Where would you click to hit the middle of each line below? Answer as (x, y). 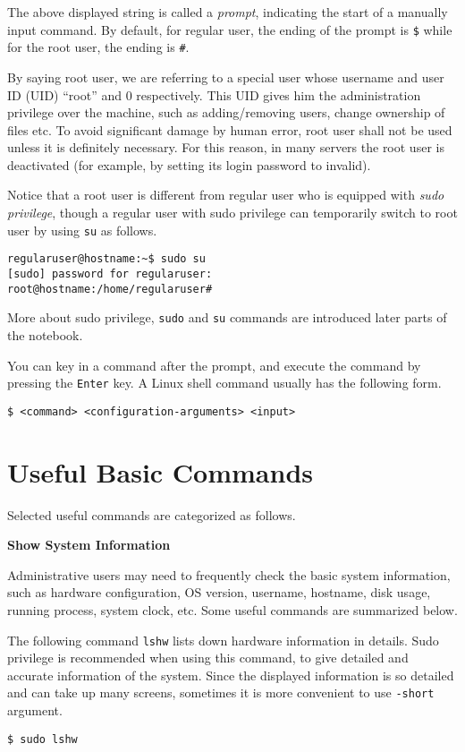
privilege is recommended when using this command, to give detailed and (208, 658)
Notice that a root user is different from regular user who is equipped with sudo (226, 195)
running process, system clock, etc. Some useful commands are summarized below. (232, 609)
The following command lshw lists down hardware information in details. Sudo (223, 640)
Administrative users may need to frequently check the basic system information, (229, 574)
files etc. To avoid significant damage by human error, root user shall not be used (230, 129)
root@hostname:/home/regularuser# (110, 289)
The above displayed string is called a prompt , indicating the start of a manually (228, 12)
